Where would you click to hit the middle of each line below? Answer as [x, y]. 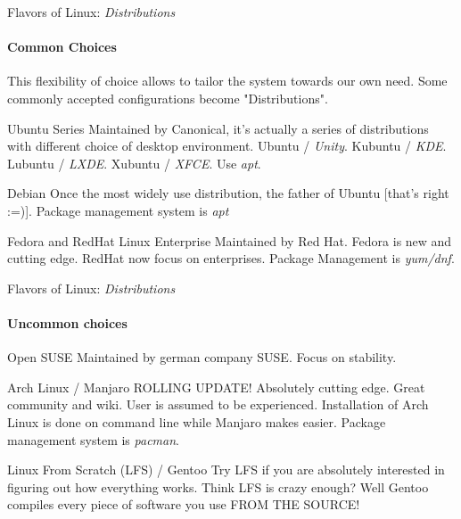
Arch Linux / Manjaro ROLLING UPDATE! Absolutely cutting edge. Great [216, 387]
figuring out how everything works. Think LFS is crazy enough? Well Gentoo [218, 486]
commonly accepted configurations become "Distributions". [168, 98]
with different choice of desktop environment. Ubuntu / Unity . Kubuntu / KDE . [227, 146]
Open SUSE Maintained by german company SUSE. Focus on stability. [202, 357]
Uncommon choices [67, 322]
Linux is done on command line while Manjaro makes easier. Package [197, 421]
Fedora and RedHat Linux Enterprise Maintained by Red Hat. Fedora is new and [230, 240]
